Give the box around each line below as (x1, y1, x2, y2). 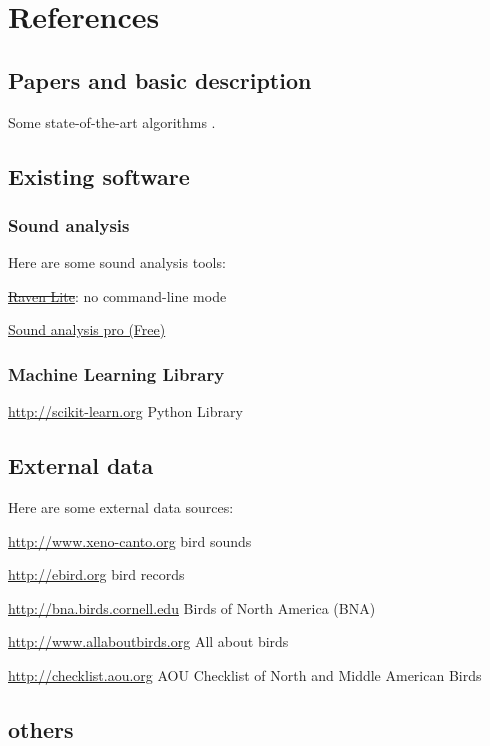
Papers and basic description (8, 64, 312, 95)
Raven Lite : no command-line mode (8, 285, 227, 306)
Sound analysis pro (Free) (8, 319, 166, 340)
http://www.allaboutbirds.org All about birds (8, 631, 289, 652)
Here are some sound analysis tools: (8, 252, 226, 273)
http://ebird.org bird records (8, 564, 185, 585)
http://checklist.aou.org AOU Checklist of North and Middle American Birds (8, 664, 482, 685)
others (8, 713, 74, 744)
